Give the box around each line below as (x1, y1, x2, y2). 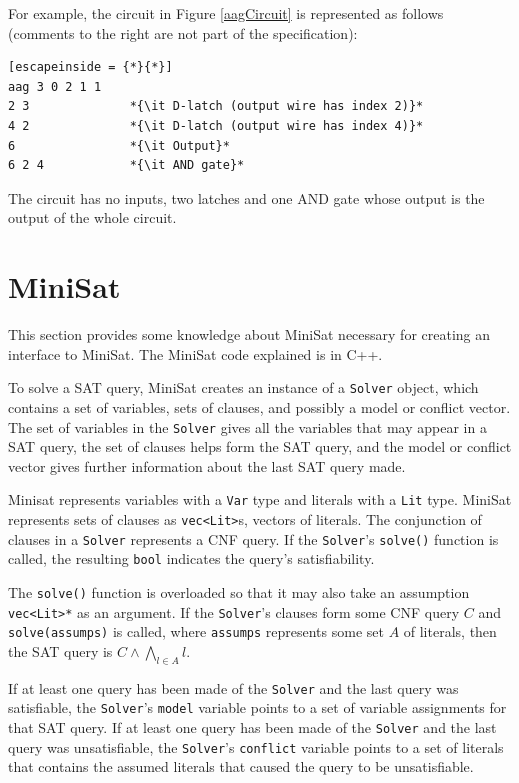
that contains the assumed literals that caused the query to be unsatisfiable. (8, 756, 474, 777)
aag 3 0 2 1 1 (8, 79, 102, 94)
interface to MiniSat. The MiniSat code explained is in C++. (8, 343, 383, 364)
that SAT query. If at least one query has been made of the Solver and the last (8, 717, 497, 738)
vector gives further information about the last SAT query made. (8, 455, 406, 476)
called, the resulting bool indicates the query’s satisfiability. (8, 548, 375, 569)
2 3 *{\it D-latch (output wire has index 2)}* (8, 99, 424, 114)
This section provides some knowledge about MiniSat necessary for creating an (8, 324, 491, 345)
